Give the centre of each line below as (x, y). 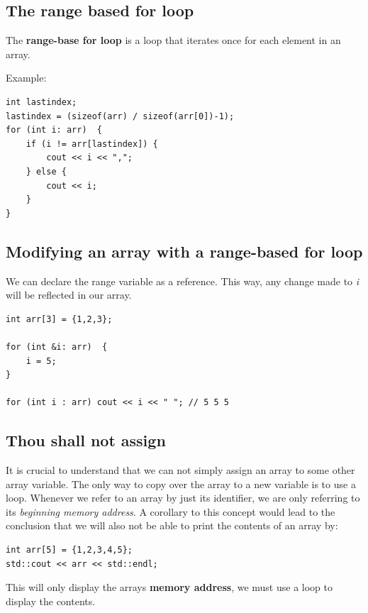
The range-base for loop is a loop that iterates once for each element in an (173, 40)
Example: (26, 78)
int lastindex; (41, 102)
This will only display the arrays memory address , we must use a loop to (169, 587)
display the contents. (51, 601)
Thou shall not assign (86, 440)
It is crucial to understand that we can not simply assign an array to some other (180, 470)
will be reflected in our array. (69, 295)
